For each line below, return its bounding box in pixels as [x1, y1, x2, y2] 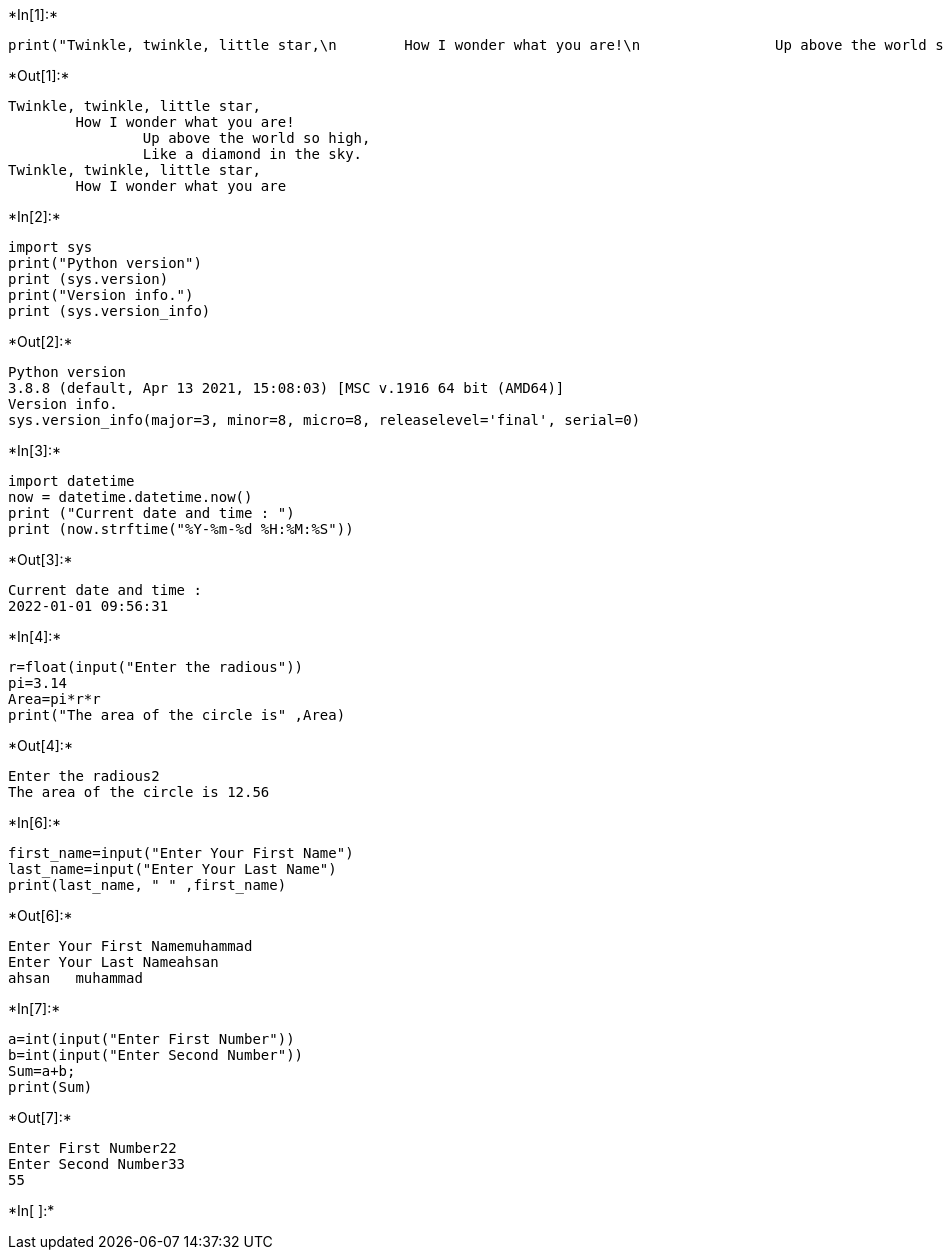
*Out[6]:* [8, 907, 73, 924]
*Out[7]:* [8, 1109, 72, 1126]
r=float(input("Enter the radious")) [8, 659, 304, 675]
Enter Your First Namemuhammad [8, 938, 253, 954]
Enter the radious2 [8, 768, 160, 784]
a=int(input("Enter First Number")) [8, 1031, 295, 1047]
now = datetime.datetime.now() [8, 489, 253, 505]
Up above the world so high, [142, 130, 371, 146]
